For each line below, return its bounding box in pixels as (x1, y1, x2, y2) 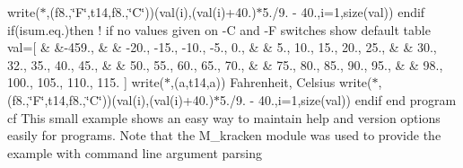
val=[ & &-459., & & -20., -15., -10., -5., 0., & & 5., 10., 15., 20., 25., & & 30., (7, 38, 437, 57)
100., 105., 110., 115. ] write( (7, 73, 165, 92)
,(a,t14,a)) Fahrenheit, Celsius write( (170, 73, 372, 92)
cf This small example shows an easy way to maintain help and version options (7, 108, 441, 127)
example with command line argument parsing (7, 143, 263, 162)
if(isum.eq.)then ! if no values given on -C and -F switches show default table (7, 20, 431, 39)
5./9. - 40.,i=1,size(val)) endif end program (220, 90, 457, 109)
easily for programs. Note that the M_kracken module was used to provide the (7, 126, 441, 145)
